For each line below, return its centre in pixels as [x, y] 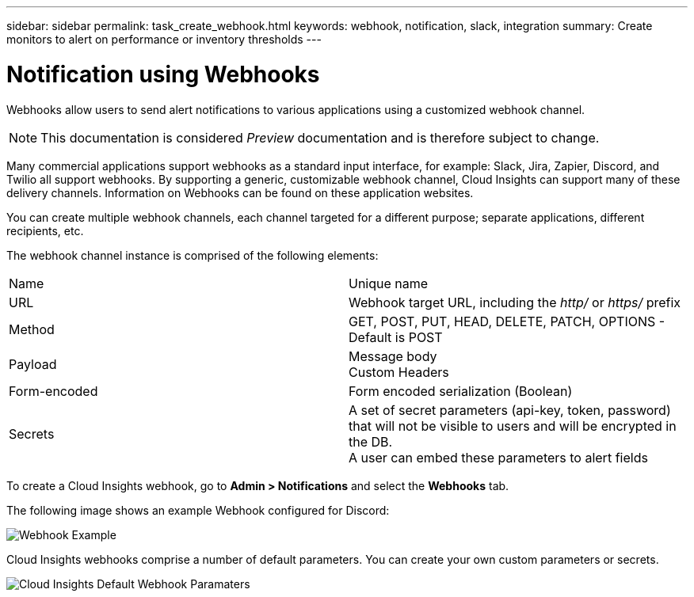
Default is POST [396, 337]
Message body [393, 356]
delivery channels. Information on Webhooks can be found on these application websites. [240, 192]
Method [32, 329]
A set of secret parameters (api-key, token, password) [510, 410]
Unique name [389, 283]
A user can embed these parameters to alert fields [498, 457]
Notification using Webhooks [163, 74]
